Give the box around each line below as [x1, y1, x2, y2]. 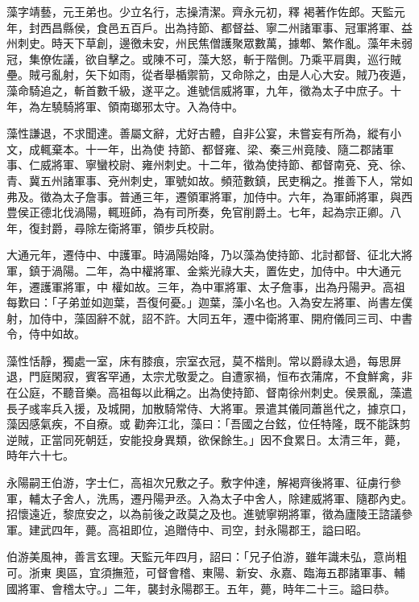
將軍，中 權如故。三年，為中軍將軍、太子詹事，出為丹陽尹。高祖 [62, 278, 405, 295]
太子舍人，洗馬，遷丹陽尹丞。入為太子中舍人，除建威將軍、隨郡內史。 [39, 489, 413, 506]
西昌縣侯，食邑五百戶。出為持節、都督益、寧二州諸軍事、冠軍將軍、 [39, 19, 401, 35]
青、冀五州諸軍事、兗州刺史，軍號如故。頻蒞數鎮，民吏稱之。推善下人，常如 [6, 171, 413, 188]
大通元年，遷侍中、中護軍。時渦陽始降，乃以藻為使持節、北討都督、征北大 [6, 246, 401, 263]
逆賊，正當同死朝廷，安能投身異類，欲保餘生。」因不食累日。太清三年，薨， [6, 431, 407, 447]
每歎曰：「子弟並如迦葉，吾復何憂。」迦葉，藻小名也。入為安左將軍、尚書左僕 [6, 294, 413, 311]
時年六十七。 [6, 447, 74, 464]
